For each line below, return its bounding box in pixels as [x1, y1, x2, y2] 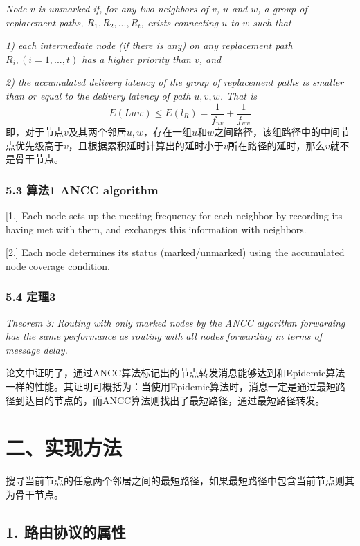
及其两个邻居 [68, 125, 127, 139]
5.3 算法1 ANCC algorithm [6, 181, 159, 198]
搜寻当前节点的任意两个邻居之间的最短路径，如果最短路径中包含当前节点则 [6, 473, 345, 488]
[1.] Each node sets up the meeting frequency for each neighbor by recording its [6, 208, 343, 223]
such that [253, 15, 291, 29]
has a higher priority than [82, 51, 191, 66]
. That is [219, 88, 257, 102]
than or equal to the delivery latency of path [6, 88, 191, 102]
